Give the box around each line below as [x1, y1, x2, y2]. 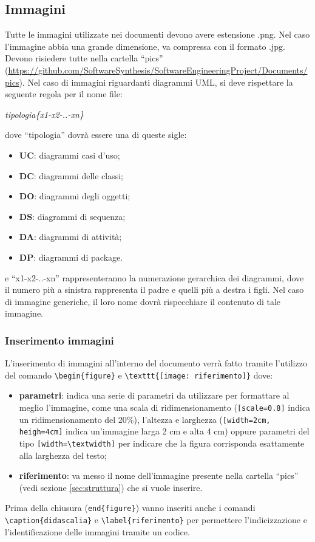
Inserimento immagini [5, 332, 114, 348]
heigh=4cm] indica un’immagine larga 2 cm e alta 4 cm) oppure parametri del [19, 425, 310, 437]
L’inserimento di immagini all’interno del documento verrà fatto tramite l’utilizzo [5, 357, 307, 369]
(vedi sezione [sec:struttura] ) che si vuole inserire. [19, 481, 203, 493]
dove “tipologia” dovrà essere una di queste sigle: [5, 128, 187, 141]
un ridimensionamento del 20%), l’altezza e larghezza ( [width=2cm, [19, 413, 271, 425]
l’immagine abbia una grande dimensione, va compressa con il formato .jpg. [5, 39, 285, 52]
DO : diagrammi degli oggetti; [19, 190, 130, 202]
